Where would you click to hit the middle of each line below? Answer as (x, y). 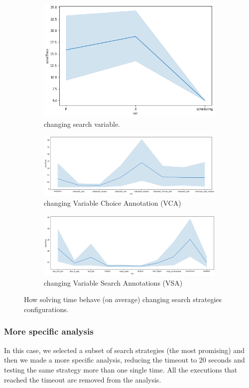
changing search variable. (82, 124)
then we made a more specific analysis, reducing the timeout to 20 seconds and (124, 360)
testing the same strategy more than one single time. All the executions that (121, 369)
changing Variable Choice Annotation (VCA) (113, 202)
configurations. (46, 309)
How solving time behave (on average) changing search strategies (123, 299)
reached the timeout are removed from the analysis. (83, 379)
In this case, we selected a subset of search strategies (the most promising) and (124, 350)
